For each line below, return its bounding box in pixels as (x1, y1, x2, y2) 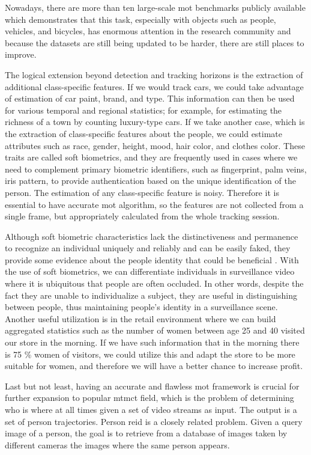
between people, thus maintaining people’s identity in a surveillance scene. (5, 301, 278, 313)
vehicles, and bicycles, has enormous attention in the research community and (5, 25, 291, 37)
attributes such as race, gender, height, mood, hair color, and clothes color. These (5, 139, 305, 151)
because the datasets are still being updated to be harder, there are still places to (5, 36, 304, 49)
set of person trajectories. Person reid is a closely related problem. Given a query (5, 415, 303, 427)
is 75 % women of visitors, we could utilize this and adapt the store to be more (5, 347, 295, 360)
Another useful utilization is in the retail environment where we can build (5, 312, 276, 325)
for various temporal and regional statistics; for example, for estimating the (5, 103, 282, 116)
